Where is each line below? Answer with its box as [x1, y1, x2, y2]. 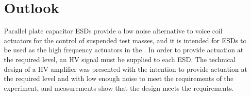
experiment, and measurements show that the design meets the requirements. [4, 82, 234, 93]
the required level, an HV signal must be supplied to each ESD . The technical [4, 54, 235, 64]
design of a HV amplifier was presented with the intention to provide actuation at [4, 64, 247, 74]
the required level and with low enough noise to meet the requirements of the [4, 73, 234, 83]
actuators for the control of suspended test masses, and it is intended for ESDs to [4, 35, 247, 45]
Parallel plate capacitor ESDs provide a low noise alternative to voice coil [4, 26, 223, 36]
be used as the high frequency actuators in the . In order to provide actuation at [4, 45, 244, 55]
